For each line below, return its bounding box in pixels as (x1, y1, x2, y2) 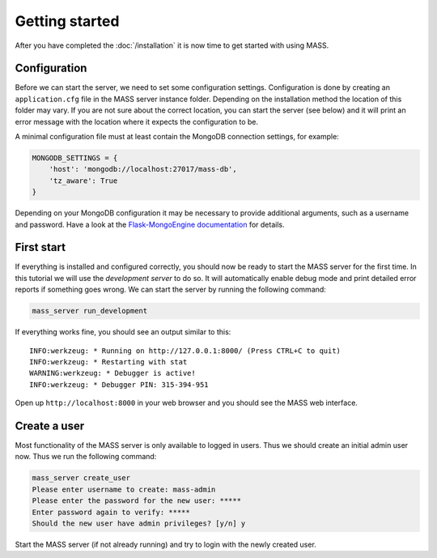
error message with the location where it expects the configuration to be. (15, 117, 259, 126)
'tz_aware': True (49, 176, 118, 185)
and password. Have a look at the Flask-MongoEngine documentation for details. (15, 219, 285, 229)
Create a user (15, 419, 85, 432)
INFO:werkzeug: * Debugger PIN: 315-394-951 (29, 380, 210, 389)
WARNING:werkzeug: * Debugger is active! (29, 368, 196, 378)
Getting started (15, 12, 120, 30)
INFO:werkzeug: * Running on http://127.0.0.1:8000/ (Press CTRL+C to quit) (29, 346, 342, 356)
